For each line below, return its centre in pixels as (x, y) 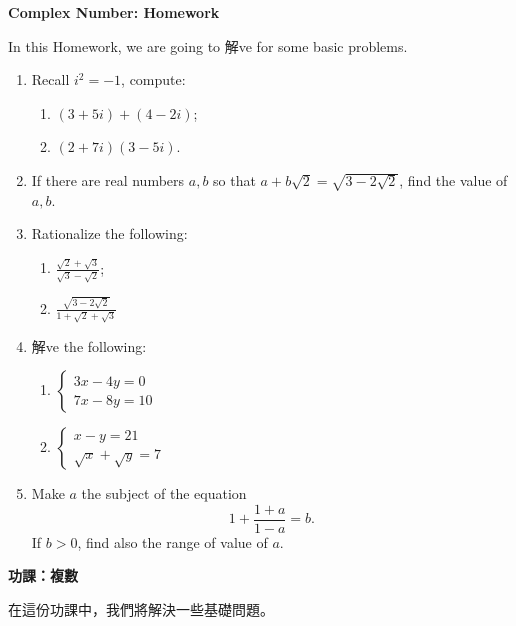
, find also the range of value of (172, 541)
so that (234, 179)
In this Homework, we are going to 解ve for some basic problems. (208, 45)
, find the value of (453, 179)
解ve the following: (89, 345)
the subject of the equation (164, 493)
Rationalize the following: (109, 233)
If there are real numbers (108, 179)
